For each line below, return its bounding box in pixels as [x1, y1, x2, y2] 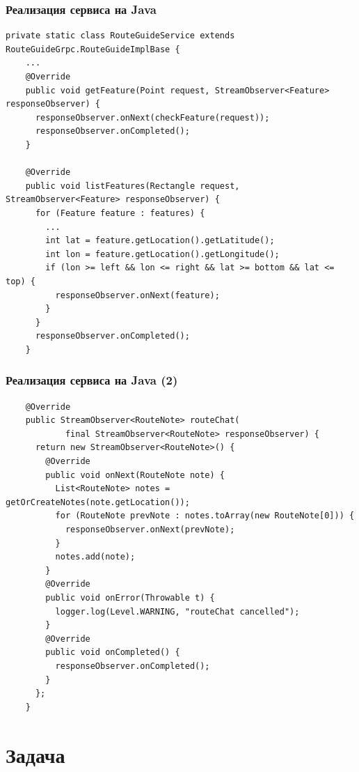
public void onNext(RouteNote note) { [45, 470, 225, 480]
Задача [6, 740, 65, 769]
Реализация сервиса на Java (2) [6, 371, 178, 389]
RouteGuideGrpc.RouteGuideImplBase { [6, 44, 180, 54]
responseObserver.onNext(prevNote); [65, 525, 235, 535]
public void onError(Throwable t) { [45, 593, 215, 603]
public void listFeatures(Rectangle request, [25, 180, 240, 191]
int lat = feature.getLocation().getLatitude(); [45, 236, 275, 246]
